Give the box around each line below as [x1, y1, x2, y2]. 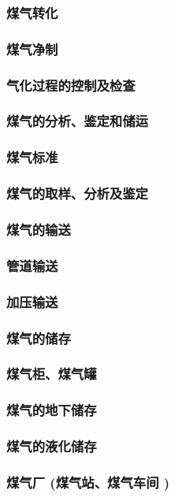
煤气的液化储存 [6, 436, 97, 456]
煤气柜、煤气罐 [6, 364, 97, 384]
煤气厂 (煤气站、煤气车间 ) [6, 472, 170, 491]
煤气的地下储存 [6, 400, 97, 420]
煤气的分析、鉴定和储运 [6, 111, 148, 131]
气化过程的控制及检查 [6, 75, 136, 95]
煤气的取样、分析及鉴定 [6, 184, 148, 203]
